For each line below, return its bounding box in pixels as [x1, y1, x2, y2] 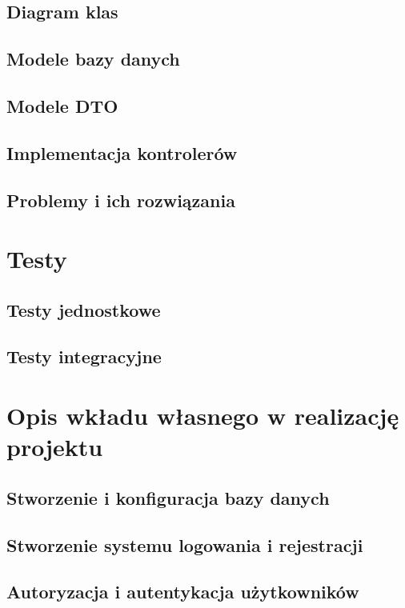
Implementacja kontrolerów [6, 140, 238, 165]
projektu [6, 430, 103, 463]
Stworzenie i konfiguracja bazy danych [6, 485, 330, 510]
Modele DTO [6, 93, 118, 118]
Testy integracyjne [6, 344, 162, 369]
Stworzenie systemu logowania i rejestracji [6, 532, 363, 557]
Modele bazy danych [6, 46, 180, 71]
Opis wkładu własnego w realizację [6, 399, 399, 432]
